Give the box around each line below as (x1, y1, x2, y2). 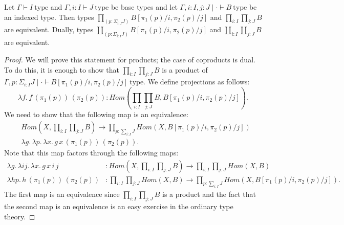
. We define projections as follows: (143, 76, 250, 87)
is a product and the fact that (162, 189, 256, 199)
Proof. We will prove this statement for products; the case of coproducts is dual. (4, 54, 255, 64)
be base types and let (111, 2, 178, 12)
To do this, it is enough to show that (4, 64, 120, 75)
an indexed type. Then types (4, 11, 94, 22)
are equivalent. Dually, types (4, 24, 94, 35)
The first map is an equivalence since (4, 189, 120, 199)
